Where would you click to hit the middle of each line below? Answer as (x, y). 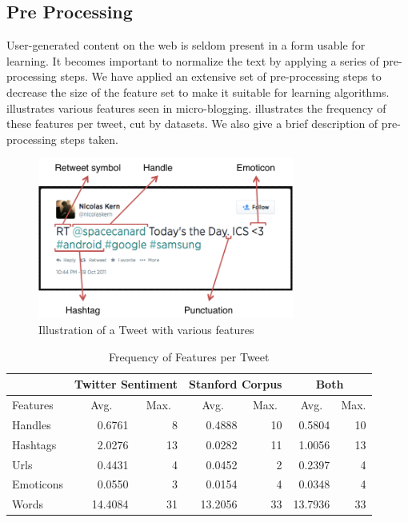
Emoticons (38, 484)
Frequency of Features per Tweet (189, 356)
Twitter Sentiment (126, 384)
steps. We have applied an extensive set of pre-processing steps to (221, 76)
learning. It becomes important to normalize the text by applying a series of (193, 60)
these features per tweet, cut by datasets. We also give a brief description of (192, 124)
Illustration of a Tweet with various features (146, 330)
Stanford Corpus (236, 384)
